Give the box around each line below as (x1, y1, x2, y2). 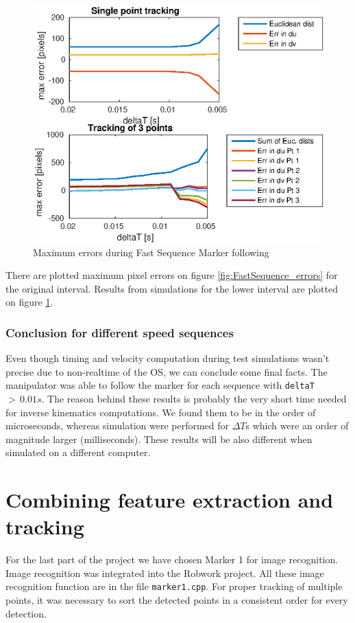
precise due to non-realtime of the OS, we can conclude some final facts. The (5, 364, 328, 378)
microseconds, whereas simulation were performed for (5, 418, 230, 433)
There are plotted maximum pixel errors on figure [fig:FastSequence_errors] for (5, 268, 338, 282)
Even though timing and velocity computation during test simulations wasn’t (5, 351, 330, 365)
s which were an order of (245, 418, 349, 433)
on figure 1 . (5, 295, 53, 309)
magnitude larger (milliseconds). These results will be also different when (5, 431, 313, 446)
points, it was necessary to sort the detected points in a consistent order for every (5, 593, 348, 607)
